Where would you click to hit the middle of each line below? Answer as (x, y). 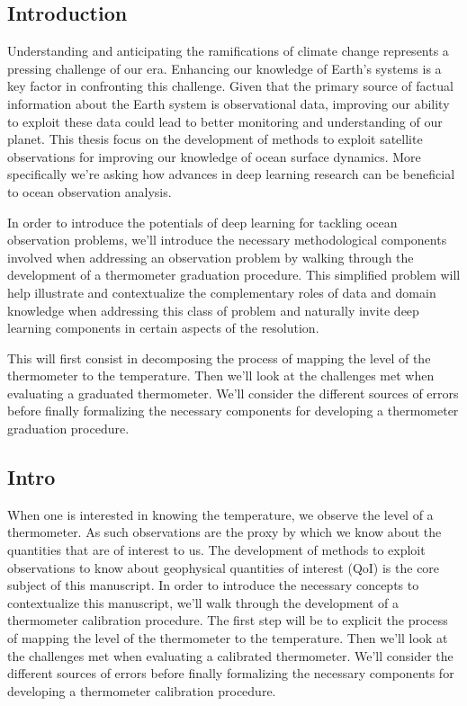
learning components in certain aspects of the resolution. (163, 328)
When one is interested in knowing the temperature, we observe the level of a (220, 514)
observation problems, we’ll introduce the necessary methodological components (227, 240)
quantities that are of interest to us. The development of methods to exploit (216, 550)
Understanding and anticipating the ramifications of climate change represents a (228, 51)
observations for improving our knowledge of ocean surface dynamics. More (214, 156)
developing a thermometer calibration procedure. (142, 690)
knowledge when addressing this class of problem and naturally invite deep (213, 310)
